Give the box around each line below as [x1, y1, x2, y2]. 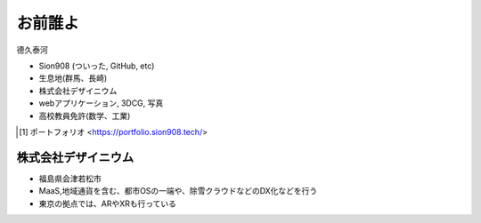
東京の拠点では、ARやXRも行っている [38, 198, 177, 209]
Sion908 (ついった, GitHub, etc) [38, 60, 155, 71]
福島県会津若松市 [38, 173, 102, 184]
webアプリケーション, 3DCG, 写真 [38, 98, 164, 108]
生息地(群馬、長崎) [38, 73, 108, 84]
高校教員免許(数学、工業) [38, 110, 131, 121]
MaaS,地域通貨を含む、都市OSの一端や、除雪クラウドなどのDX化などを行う [38, 186, 318, 196]
